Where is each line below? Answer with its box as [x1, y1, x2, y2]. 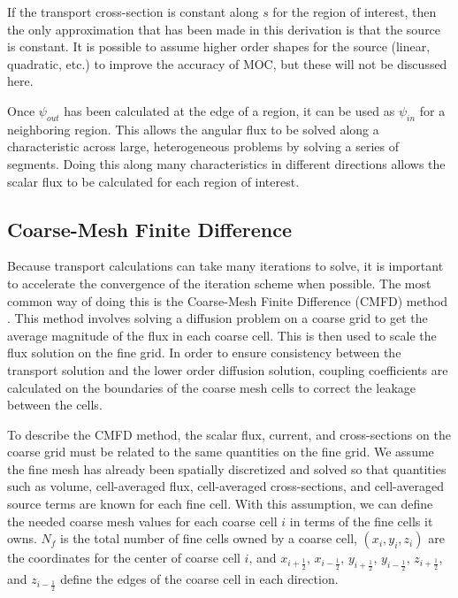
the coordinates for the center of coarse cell [7, 548, 240, 567]
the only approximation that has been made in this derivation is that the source [7, 19, 441, 38]
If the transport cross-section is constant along [7, 3, 259, 20]
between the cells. [7, 395, 103, 414]
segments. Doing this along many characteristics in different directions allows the [7, 154, 446, 172]
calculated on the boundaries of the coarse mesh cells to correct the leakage [7, 378, 416, 396]
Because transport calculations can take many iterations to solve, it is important [7, 257, 444, 275]
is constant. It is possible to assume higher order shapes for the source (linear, [7, 37, 431, 56]
